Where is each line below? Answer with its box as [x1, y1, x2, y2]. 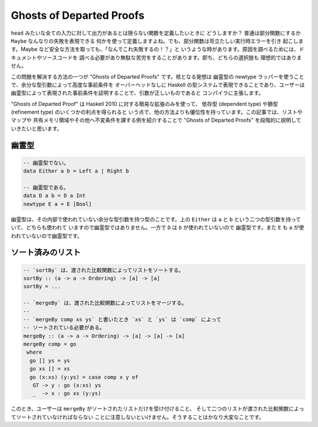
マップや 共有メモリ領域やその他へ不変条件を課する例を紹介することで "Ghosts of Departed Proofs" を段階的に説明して [11, 116, 302, 124]
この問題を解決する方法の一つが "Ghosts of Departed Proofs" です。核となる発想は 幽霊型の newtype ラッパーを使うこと [11, 73, 304, 80]
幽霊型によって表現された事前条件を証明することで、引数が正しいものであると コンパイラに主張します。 [11, 89, 264, 96]
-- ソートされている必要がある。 [23, 324, 105, 331]
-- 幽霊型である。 [23, 184, 69, 191]
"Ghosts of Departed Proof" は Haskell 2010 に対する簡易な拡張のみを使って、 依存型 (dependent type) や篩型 [11, 100, 279, 107]
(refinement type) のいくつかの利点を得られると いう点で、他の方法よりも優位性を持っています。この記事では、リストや [11, 109, 303, 116]
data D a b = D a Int [23, 192, 86, 199]
